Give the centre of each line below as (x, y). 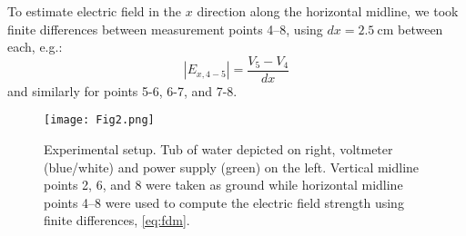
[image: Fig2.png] (99, 120)
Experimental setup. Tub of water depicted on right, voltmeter (218, 149)
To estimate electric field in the (95, 11)
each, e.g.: (35, 47)
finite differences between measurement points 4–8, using (165, 29)
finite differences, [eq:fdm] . (117, 220)
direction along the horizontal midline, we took (328, 11)
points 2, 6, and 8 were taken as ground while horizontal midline (223, 185)
